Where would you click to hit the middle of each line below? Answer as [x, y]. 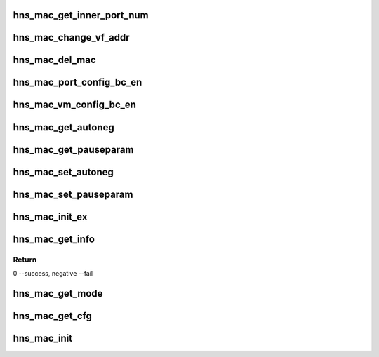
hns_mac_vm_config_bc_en [75, 105]
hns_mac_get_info [54, 239]
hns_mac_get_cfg [53, 316]
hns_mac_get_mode [58, 294]
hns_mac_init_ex [50, 216]
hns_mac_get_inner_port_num [81, 15]
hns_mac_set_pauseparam [73, 194]
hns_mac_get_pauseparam [73, 150]
